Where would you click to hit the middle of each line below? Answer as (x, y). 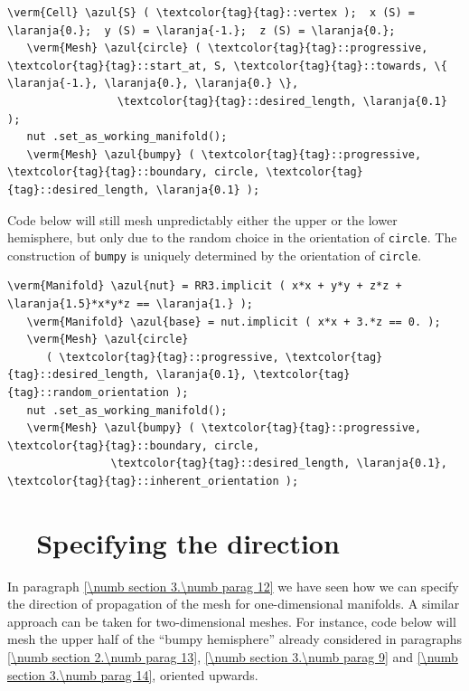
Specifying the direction (188, 542)
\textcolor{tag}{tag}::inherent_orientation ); (153, 481)
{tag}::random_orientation (88, 393)
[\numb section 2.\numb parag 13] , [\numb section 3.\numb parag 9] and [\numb (233, 657)
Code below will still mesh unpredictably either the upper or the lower (202, 219)
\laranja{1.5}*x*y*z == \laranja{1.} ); (131, 304)
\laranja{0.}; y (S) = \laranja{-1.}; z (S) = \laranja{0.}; (202, 30)
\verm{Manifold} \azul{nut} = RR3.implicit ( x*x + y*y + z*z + (205, 286)
